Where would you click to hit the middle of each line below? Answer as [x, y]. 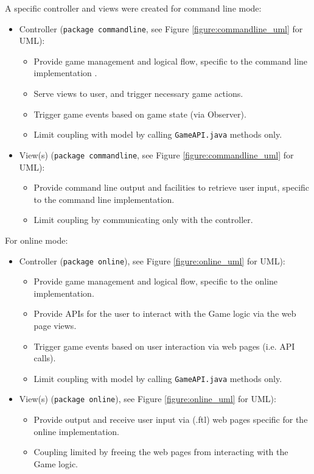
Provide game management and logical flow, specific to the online [156, 281]
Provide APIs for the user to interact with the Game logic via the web [165, 313]
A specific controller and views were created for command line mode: [133, 8]
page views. [55, 325]
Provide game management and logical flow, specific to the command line [171, 61]
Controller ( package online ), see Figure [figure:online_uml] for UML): [152, 260]
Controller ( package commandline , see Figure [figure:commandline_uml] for [161, 28]
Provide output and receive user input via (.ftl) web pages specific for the [171, 419]
